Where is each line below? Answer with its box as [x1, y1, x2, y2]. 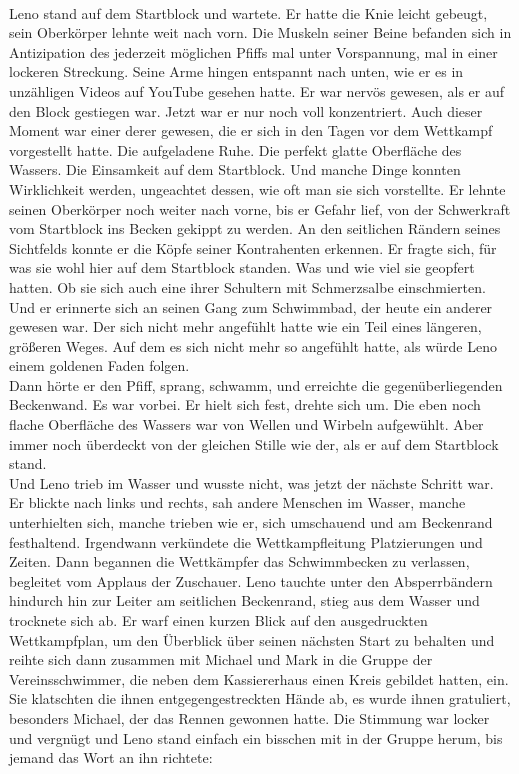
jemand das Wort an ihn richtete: [9, 747, 213, 768]
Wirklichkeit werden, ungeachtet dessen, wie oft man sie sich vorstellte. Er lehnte [9, 178, 506, 199]
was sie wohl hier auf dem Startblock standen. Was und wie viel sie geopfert [9, 257, 475, 278]
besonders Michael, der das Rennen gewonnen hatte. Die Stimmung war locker [9, 707, 490, 728]
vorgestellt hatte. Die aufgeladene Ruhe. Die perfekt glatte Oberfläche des [9, 139, 462, 160]
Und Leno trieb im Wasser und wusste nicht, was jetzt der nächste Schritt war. [9, 472, 494, 493]
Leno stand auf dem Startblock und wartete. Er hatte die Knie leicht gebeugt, [9, 2, 488, 23]
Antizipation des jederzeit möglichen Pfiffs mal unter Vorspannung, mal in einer [9, 41, 498, 62]
